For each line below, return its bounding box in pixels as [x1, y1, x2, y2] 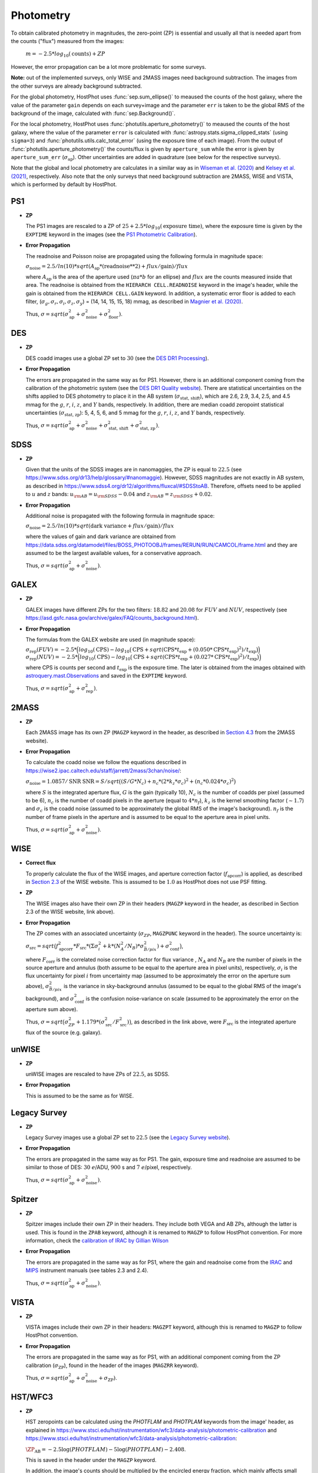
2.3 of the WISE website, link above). [25, 908, 115, 916]
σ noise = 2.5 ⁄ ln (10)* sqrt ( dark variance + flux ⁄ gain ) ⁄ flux [25, 523, 174, 531]
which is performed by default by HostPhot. [11, 181, 117, 188]
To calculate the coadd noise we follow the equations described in [25, 759, 187, 766]
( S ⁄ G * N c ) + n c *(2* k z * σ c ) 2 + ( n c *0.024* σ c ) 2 [121, 777, 234, 786]
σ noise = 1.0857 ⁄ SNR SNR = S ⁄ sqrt [25, 778, 120, 786]
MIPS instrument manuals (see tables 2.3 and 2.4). [25, 1267, 148, 1274]
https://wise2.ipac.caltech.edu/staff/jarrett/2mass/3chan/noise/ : [25, 767, 182, 774]
